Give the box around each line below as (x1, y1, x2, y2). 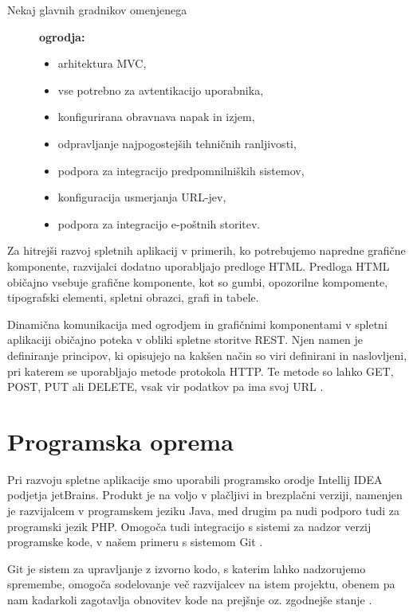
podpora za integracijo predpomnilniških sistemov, (57, 162, 305, 178)
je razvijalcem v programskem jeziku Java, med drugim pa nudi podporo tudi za (7, 502, 400, 518)
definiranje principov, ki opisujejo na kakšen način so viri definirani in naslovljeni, (7, 346, 407, 363)
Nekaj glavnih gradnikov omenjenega (7, 2, 187, 18)
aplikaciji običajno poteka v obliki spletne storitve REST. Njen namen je (7, 331, 363, 348)
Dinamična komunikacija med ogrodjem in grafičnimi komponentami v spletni (7, 315, 387, 332)
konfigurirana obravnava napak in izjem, (57, 108, 255, 125)
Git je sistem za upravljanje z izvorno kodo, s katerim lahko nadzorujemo (7, 560, 366, 576)
